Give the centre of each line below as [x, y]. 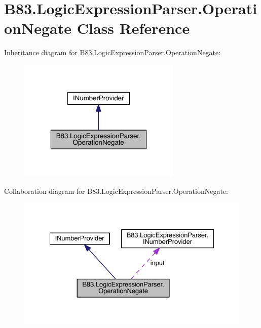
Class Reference [133, 28]
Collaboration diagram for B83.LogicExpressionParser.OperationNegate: [116, 191]
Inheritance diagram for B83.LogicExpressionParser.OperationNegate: [113, 52]
